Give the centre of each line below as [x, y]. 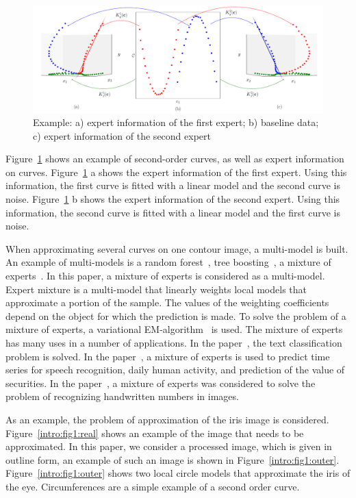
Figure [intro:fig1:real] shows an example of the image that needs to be [155, 433]
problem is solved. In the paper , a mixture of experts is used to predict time [168, 356]
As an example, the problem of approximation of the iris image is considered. [167, 419]
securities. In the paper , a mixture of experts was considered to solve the [161, 383]
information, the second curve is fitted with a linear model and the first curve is [173, 212]
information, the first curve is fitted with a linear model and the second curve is [173, 185]
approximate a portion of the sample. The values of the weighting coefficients [167, 302]
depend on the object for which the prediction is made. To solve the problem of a [176, 315]
